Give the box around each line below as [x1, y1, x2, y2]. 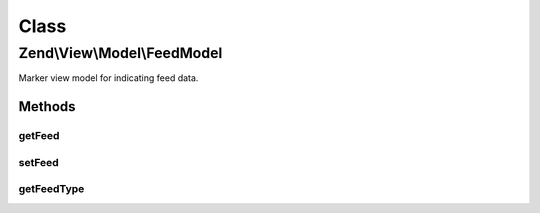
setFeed [18, 155, 59, 169]
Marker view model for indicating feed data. [18, 72, 199, 84]
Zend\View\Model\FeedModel [18, 44, 223, 62]
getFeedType [18, 182, 85, 196]
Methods [18, 98, 76, 115]
